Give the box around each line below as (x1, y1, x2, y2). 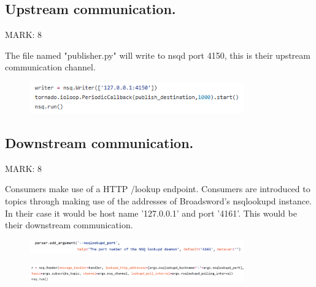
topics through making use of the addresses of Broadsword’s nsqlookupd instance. (5, 195, 312, 207)
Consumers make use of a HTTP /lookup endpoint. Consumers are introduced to (5, 182, 310, 195)
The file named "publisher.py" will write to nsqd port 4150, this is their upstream (5, 48, 310, 61)
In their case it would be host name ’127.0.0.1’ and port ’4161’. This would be (5, 206, 297, 219)
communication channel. (5, 61, 96, 73)
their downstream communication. (5, 218, 133, 231)
